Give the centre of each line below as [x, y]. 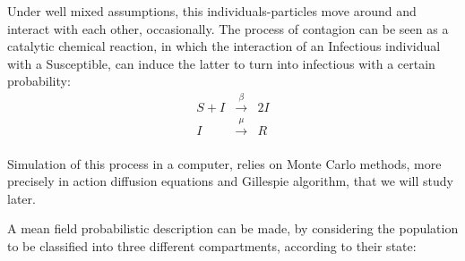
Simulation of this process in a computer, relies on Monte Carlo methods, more [224, 163]
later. [22, 198]
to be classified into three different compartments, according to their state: [212, 246]
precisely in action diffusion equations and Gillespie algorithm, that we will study [230, 181]
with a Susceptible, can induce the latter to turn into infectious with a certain [221, 63]
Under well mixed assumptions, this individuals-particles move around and [212, 11]
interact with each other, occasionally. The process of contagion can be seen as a [228, 28]
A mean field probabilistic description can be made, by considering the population [233, 228]
